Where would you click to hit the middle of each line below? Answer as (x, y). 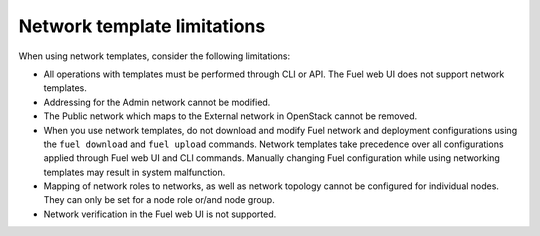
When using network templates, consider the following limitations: (154, 56)
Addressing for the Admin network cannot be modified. (157, 102)
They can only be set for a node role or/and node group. (159, 200)
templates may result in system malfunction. (134, 172)
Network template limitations (142, 26)
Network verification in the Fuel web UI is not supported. (160, 214)
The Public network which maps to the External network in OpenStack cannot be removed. (230, 116)
